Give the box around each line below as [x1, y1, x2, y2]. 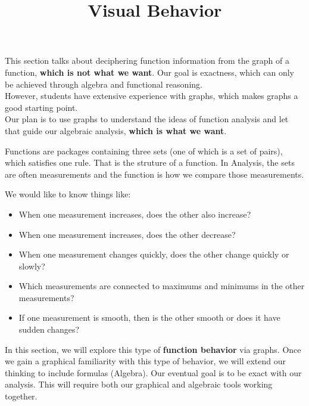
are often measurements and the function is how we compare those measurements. [5, 168, 304, 180]
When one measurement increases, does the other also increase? [18, 207, 251, 220]
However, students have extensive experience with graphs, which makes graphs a [5, 89, 298, 102]
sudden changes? [18, 323, 80, 336]
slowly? [18, 259, 45, 272]
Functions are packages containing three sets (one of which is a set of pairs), [5, 144, 283, 157]
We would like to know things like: [5, 188, 131, 200]
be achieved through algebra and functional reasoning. [5, 78, 202, 90]
